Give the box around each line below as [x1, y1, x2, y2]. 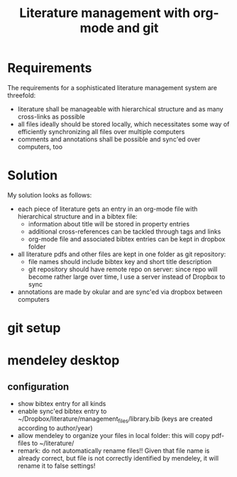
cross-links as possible [17, 112, 85, 121]
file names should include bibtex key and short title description [28, 257, 212, 265]
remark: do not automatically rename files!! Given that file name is [17, 446, 210, 455]
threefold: [7, 91, 36, 99]
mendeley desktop [7, 353, 120, 368]
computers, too [17, 142, 62, 150]
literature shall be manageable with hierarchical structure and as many [17, 104, 224, 113]
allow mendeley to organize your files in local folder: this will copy [17, 431, 211, 439]
